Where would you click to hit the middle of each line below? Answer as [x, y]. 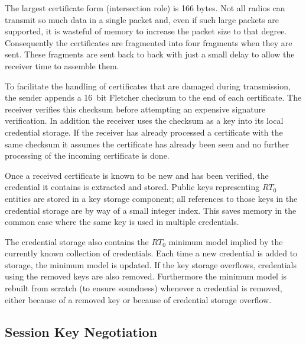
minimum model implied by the [226, 241]
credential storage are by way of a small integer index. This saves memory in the [151, 210]
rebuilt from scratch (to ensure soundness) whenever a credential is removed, [144, 288]
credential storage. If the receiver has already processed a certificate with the [144, 132]
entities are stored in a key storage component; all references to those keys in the [151, 198]
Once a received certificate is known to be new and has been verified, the [137, 175]
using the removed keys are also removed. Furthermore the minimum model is [146, 276]
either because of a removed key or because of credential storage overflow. [138, 299]
